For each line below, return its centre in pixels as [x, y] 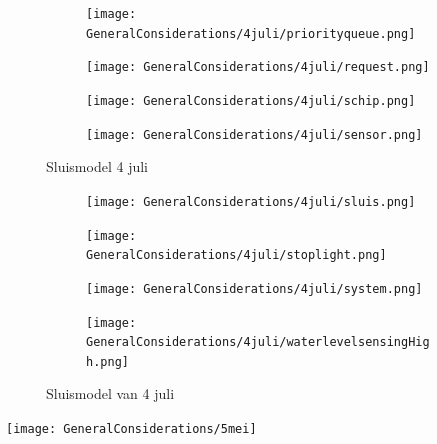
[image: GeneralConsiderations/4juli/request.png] [258, 67]
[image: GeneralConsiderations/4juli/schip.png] [251, 100]
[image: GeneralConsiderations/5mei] [131, 429]
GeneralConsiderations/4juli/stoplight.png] [236, 255]
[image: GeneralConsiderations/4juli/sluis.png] [251, 201]
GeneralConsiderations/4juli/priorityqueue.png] [251, 33]
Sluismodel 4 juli [97, 166]
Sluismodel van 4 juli [110, 393]
